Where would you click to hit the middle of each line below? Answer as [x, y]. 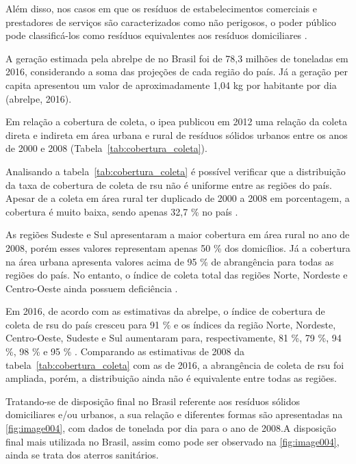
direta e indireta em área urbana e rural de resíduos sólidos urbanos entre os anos [177, 134]
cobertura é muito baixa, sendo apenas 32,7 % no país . [122, 211]
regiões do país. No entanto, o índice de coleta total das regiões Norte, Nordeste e [177, 275]
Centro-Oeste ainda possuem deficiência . [92, 288]
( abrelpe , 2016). [39, 98]
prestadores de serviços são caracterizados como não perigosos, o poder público [171, 22]
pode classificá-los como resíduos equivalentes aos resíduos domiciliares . [156, 35]
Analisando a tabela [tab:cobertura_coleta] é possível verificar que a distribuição [176, 171]
